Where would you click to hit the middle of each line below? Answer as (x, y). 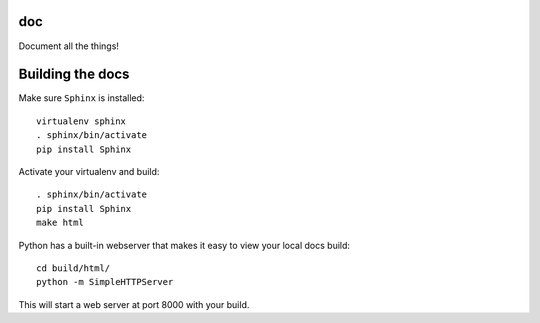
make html (60, 223)
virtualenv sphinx (81, 121)
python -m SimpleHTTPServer (105, 282)
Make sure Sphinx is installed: (81, 98)
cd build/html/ (73, 268)
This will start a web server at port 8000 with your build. (134, 304)
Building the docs (74, 74)
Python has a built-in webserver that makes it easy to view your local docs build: (184, 245)
